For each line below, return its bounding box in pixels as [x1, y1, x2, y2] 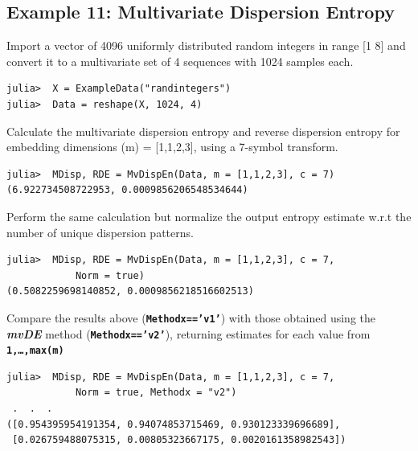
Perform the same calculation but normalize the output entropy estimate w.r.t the [6, 207, 412, 224]
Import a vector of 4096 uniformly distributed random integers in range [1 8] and [6, 37, 406, 54]
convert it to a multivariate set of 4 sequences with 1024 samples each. [6, 52, 354, 69]
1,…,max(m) [6, 345, 64, 357]
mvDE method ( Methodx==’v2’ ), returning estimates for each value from [6, 325, 371, 342]
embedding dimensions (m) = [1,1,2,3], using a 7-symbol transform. [6, 138, 338, 155]
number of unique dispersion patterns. [6, 223, 194, 240]
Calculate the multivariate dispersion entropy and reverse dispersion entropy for [6, 122, 400, 139]
